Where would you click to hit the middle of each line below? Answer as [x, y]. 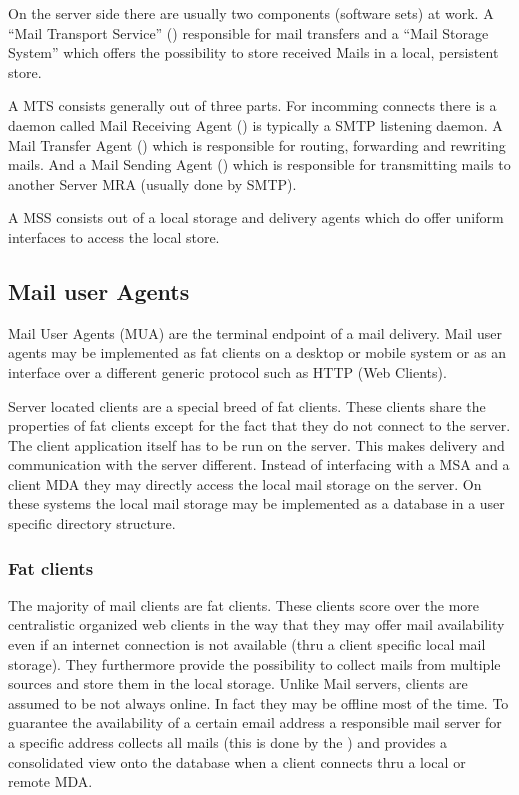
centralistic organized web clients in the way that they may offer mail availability [256, 624]
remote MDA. [50, 781]
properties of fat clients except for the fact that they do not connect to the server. [259, 425]
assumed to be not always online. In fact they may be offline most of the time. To [258, 702]
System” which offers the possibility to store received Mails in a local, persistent [253, 52]
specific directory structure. [92, 523]
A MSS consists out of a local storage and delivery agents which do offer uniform [256, 217]
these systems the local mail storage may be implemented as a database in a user [256, 503]
